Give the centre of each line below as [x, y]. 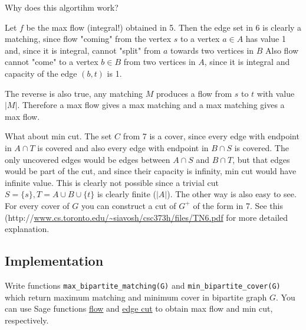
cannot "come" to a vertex [52, 62]
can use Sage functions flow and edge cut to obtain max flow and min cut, [139, 308]
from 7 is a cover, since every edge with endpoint [211, 136]
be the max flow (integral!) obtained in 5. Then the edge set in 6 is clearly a [164, 27]
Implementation [54, 261]
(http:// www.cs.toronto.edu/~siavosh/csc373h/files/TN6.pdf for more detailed [147, 217]
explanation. [27, 229]
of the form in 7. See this [238, 205]
